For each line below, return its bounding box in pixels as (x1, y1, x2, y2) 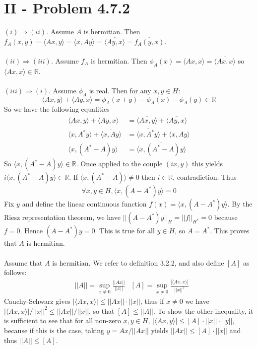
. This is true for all (95, 225, 155, 236)
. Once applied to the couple (76, 158, 163, 169)
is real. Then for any (89, 85, 151, 95)
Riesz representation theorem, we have (4, 212, 121, 222)
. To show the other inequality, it (153, 305, 254, 316)
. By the (227, 199, 253, 209)
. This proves (210, 225, 250, 236)
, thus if (140, 296, 164, 306)
